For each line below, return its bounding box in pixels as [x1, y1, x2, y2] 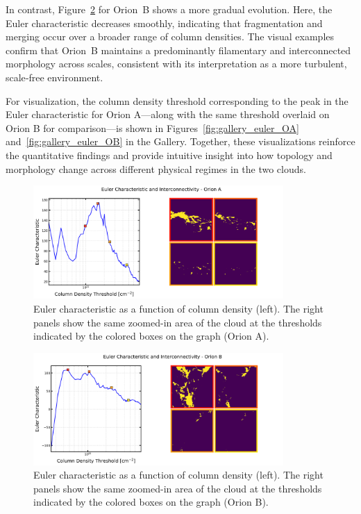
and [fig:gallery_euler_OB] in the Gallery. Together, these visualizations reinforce [6, 134, 355, 149]
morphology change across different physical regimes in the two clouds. [6, 161, 306, 176]
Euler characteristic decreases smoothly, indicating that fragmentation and [6, 15, 323, 30]
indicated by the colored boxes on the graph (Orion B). [33, 495, 269, 509]
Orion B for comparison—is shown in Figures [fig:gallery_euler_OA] [6, 120, 299, 135]
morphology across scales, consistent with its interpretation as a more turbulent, [6, 56, 347, 71]
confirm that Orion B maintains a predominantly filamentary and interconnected [6, 42, 351, 57]
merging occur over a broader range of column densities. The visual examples [6, 29, 335, 44]
